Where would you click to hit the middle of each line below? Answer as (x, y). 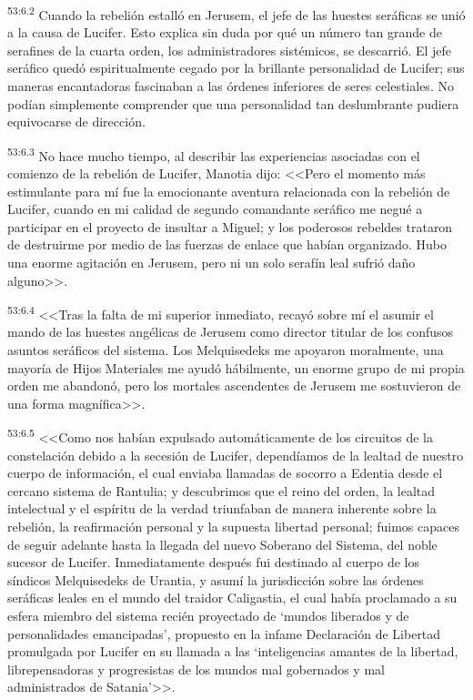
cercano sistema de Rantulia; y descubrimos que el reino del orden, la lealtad (221, 490)
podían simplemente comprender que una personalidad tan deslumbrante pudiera (233, 103)
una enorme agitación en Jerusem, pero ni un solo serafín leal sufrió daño (211, 263)
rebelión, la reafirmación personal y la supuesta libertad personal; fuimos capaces (233, 527)
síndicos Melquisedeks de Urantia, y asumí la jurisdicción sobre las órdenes (216, 579)
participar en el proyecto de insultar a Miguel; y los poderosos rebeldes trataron (230, 226)
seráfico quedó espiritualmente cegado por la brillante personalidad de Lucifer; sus (236, 68)
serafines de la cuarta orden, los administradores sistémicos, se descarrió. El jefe (230, 50)
